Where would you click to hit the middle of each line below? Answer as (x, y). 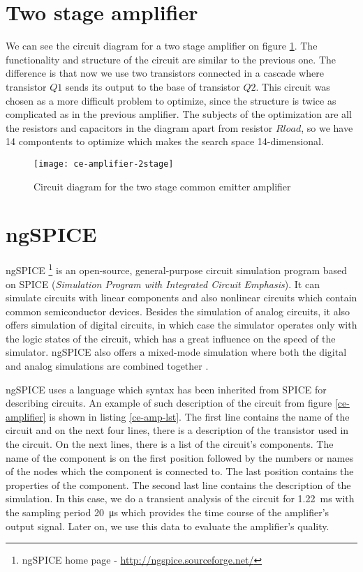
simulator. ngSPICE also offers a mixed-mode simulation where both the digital (176, 352)
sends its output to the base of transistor (153, 86)
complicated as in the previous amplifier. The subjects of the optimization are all (179, 114)
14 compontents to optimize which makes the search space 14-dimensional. (165, 141)
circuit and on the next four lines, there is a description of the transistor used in (177, 430)
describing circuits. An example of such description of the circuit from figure (169, 403)
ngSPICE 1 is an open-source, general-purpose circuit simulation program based (177, 269)
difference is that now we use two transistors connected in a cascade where (165, 73)
